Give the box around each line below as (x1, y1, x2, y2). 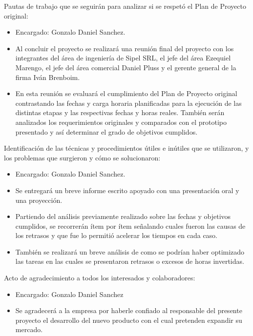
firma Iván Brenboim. (15, 72, 80, 82)
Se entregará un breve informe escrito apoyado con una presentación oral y (15, 185, 239, 195)
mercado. (15, 324, 43, 335)
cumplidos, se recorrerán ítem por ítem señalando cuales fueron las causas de (15, 220, 246, 231)
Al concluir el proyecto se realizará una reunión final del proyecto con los (15, 43, 234, 53)
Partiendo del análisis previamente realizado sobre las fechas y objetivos (15, 211, 231, 221)
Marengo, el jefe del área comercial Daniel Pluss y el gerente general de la (15, 62, 236, 72)
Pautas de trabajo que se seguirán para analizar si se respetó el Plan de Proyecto (4, 1, 246, 11)
